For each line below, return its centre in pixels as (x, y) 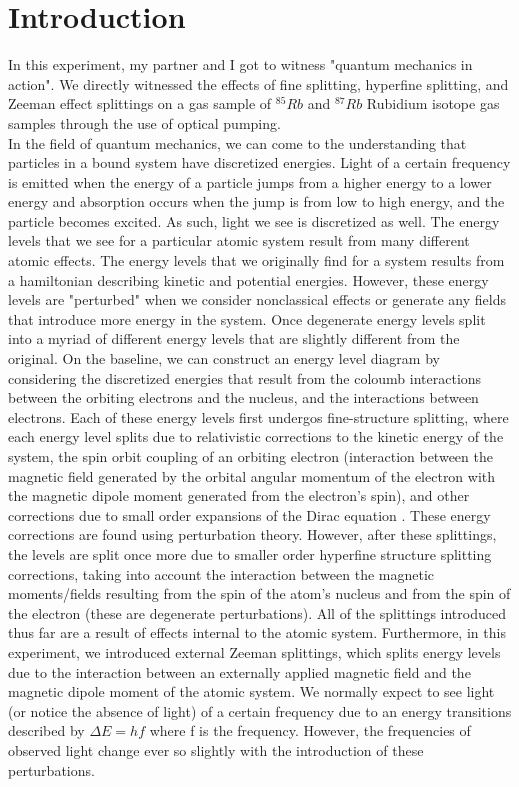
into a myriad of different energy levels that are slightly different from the (234, 338)
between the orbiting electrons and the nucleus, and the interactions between (243, 397)
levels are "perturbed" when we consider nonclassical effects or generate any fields (257, 299)
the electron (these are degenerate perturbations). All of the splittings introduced (257, 612)
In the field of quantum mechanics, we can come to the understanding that (237, 142)
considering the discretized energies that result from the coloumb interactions (245, 377)
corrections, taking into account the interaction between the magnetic (221, 573)
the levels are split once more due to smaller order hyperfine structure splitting (250, 553)
